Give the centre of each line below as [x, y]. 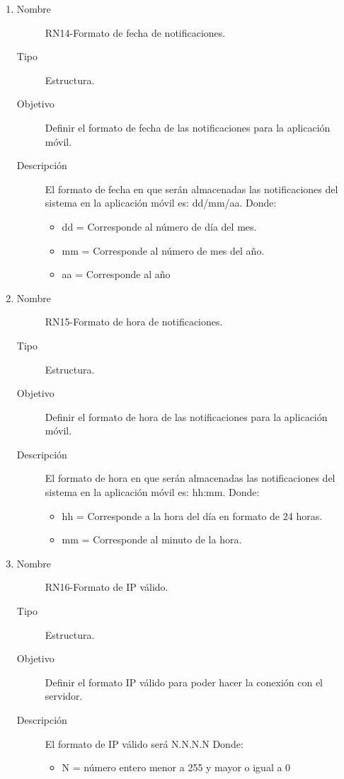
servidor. [64, 696]
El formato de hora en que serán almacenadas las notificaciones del [190, 478]
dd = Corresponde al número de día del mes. [159, 226]
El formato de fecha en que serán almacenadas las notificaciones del [191, 189]
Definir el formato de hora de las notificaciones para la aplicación [186, 416]
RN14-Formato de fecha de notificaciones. [135, 32]
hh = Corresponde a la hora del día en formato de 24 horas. [192, 515]
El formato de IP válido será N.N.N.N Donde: [144, 743]
